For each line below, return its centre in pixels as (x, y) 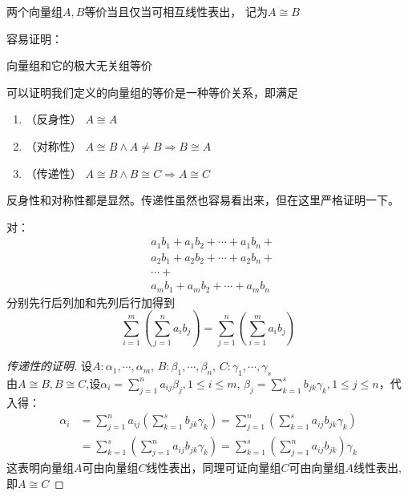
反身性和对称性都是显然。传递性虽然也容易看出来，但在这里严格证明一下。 (203, 200)
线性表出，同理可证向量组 (214, 468)
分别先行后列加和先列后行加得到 (91, 302)
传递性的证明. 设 (49, 366)
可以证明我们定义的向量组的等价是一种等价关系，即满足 (152, 92)
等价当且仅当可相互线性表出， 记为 (176, 11)
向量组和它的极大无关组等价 (79, 65)
